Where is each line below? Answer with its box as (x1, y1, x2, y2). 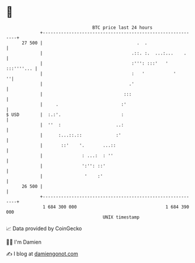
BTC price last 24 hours (92, 25, 153, 30)
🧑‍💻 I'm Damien (6, 238, 42, 245)
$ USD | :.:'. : (6, 111, 124, 118)
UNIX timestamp (102, 214, 140, 220)
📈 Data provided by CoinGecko (6, 225, 82, 232)
